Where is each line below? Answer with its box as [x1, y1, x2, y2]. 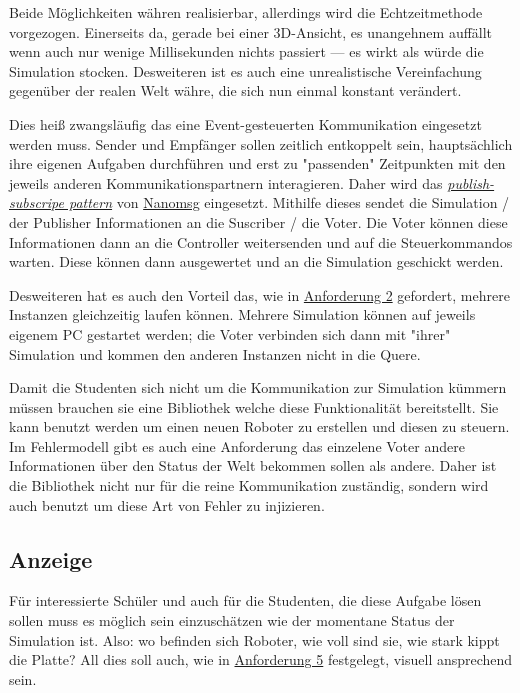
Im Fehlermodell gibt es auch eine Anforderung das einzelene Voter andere [9, 435, 465, 456]
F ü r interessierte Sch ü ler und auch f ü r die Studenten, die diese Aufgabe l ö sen [9, 590, 482, 611]
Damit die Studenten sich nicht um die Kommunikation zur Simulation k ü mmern [9, 377, 507, 398]
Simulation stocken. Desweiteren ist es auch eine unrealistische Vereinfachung [9, 60, 482, 81]
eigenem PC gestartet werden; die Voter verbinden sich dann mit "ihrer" [9, 323, 451, 344]
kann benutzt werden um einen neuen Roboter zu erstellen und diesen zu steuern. [9, 416, 510, 437]
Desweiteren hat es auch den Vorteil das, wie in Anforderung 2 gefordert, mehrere [9, 284, 510, 305]
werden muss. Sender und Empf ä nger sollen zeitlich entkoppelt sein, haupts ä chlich [9, 133, 513, 154]
